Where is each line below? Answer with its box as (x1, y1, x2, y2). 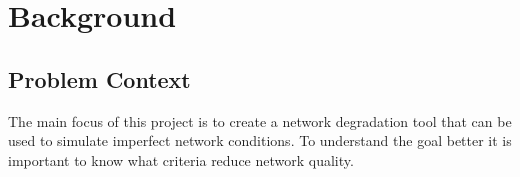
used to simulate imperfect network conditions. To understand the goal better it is (8, 130, 512, 151)
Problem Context (8, 63, 191, 94)
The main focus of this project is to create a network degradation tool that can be (8, 110, 512, 131)
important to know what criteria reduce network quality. (8, 149, 354, 170)
